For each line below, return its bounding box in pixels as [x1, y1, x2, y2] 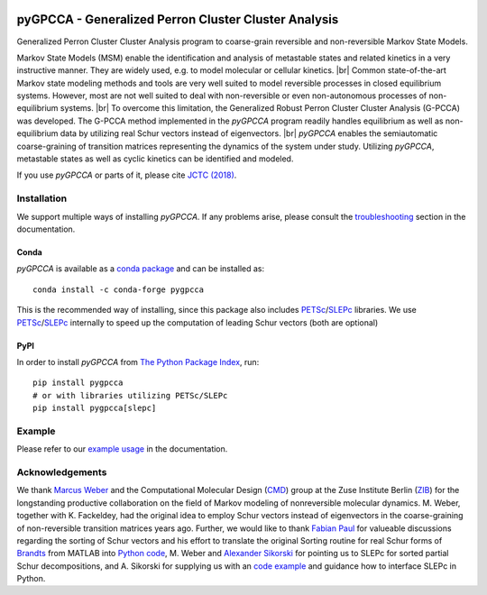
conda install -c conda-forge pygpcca [32, 284, 205, 295]
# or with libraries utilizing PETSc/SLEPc [32, 390, 228, 400]
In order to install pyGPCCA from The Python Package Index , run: [16, 356, 260, 367]
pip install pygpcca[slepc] [32, 403, 157, 414]
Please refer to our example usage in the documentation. [16, 444, 228, 454]
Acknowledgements [16, 465, 107, 478]
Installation [16, 192, 68, 205]
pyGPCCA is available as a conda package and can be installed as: [16, 263, 265, 274]
